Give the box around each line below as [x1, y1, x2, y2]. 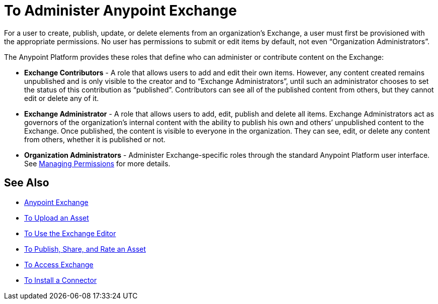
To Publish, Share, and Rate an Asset [24, 244, 146, 253]
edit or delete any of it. [24, 93, 99, 103]
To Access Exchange [24, 260, 94, 269]
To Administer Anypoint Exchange [4, 2, 237, 19]
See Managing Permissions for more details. [24, 159, 170, 168]
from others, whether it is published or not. [24, 135, 166, 144]
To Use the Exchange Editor [24, 229, 116, 238]
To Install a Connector [24, 275, 97, 284]
